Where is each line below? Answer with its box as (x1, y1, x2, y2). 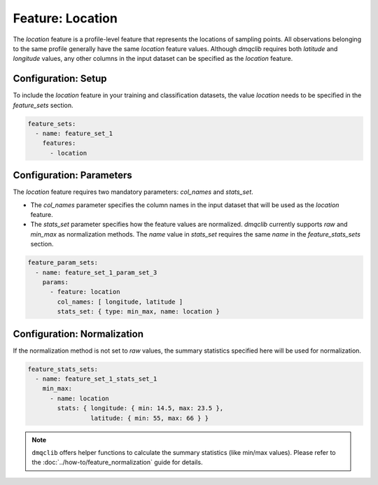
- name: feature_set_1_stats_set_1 (35, 375, 157, 383)
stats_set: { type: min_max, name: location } (57, 308, 220, 316)
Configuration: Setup (13, 73, 108, 85)
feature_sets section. (13, 101, 73, 109)
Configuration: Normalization (13, 328, 143, 339)
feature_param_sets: (27, 259, 98, 267)
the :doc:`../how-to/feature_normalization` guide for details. (31, 458, 203, 467)
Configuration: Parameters (13, 169, 132, 181)
